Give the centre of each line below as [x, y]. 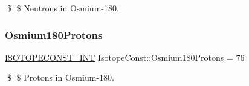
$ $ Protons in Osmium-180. [60, 77]
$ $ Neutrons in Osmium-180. [63, 8]
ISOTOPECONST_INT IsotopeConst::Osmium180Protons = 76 [125, 57]
